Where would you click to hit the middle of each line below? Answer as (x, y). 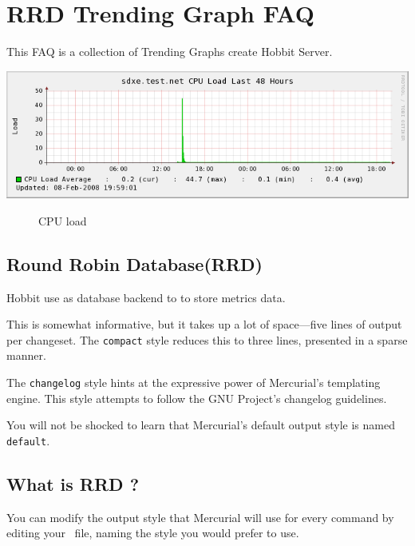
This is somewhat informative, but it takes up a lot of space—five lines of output (204, 324)
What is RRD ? (73, 483)
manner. (26, 355)
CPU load (63, 220)
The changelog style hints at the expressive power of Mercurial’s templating (194, 383)
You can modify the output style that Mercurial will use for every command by (200, 517)
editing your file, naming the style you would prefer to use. (153, 533)
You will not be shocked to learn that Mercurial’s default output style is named (201, 425)
